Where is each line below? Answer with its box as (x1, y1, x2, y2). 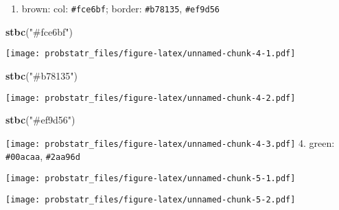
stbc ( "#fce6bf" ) (5, 24, 73, 38)
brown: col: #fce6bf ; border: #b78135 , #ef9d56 (21, 1, 220, 15)
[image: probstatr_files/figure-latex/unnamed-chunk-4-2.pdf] (5, 93, 296, 103)
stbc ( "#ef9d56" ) (5, 113, 75, 127)
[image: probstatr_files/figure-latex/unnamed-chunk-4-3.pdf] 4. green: (5, 135, 335, 150)
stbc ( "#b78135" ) (5, 68, 78, 82)
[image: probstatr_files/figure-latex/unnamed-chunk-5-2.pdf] (5, 194, 296, 205)
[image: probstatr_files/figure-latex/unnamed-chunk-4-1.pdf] (5, 49, 296, 59)
